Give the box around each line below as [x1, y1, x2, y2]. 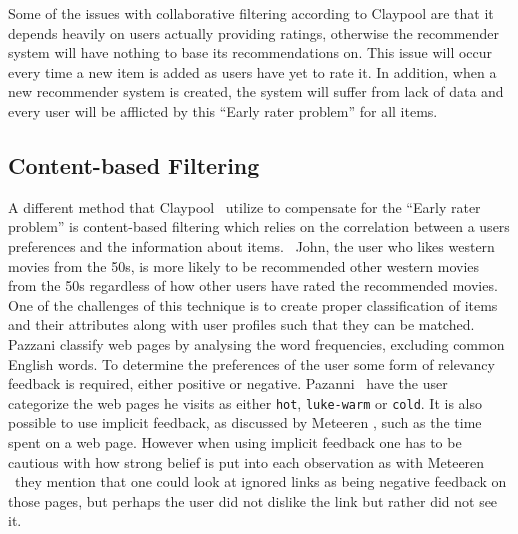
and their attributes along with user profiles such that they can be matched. [8, 314, 475, 335]
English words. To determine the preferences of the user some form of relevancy [8, 353, 495, 374]
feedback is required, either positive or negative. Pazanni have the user [8, 373, 448, 394]
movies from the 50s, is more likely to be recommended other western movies [8, 255, 480, 276]
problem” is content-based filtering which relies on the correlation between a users [8, 216, 510, 237]
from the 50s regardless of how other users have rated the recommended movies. [8, 275, 498, 296]
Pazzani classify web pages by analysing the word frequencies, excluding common [8, 333, 505, 354]
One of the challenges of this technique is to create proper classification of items [8, 294, 498, 315]
